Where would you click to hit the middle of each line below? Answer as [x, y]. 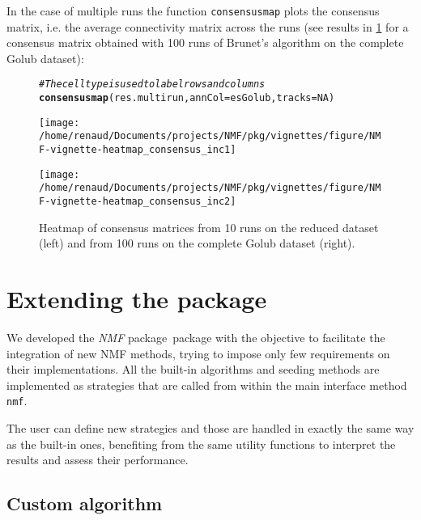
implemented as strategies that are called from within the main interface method [207, 385]
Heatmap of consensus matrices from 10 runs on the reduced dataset [209, 227]
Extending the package [137, 299]
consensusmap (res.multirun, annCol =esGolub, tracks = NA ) [187, 98]
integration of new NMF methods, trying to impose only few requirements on [198, 353]
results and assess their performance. [98, 460]
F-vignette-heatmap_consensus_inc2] [138, 202]
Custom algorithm [85, 503]
